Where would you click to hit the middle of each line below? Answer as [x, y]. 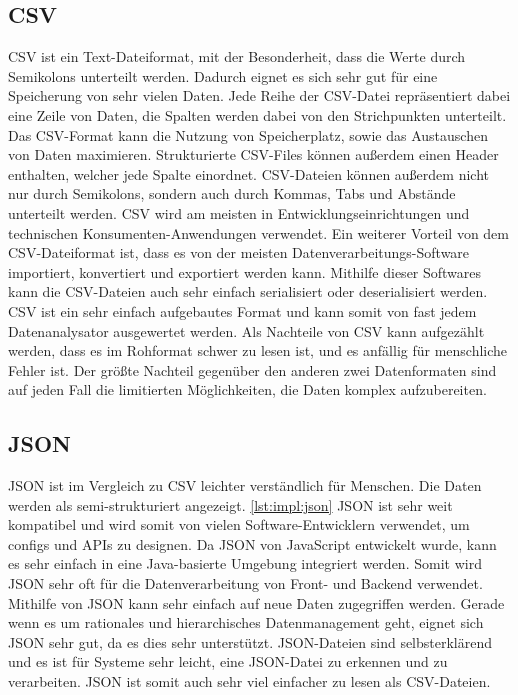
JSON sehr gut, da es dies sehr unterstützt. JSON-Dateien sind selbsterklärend [250, 641]
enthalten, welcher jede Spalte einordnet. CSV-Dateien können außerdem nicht [248, 173]
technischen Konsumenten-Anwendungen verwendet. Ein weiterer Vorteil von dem [258, 232]
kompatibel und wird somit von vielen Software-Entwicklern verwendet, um [239, 524]
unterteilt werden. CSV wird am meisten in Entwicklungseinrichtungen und [239, 212]
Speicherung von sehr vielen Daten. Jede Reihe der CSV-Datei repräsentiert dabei [259, 95]
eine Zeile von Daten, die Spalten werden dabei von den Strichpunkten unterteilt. [257, 114]
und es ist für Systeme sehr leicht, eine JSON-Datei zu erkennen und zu [228, 661]
